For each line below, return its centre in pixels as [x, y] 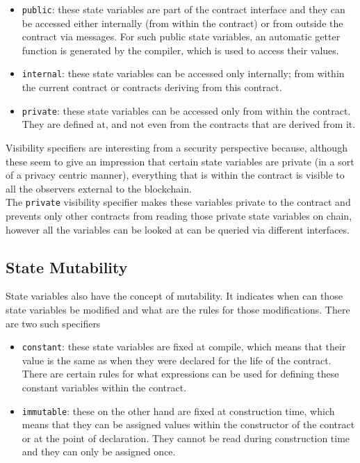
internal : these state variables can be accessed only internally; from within [183, 73]
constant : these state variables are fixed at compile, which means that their [184, 347]
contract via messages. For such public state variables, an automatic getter [181, 36]
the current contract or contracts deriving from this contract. [152, 87]
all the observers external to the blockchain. [99, 188]
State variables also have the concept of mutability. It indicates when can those [174, 296]
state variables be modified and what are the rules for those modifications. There [178, 309]
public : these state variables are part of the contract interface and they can [183, 9]
